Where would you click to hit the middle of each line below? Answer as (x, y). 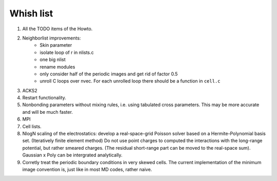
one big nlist (53, 59)
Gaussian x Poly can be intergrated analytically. (72, 155)
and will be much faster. (47, 112)
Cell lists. (32, 126)
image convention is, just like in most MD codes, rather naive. (87, 169)
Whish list (31, 13)
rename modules (57, 67)
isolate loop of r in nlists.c (67, 52)
